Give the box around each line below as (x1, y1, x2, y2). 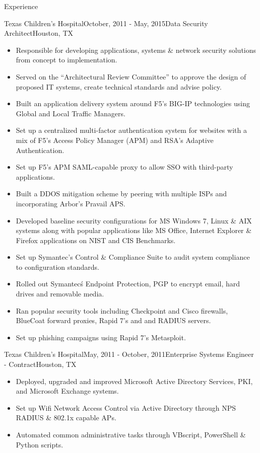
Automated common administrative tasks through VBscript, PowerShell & (16, 429, 246, 439)
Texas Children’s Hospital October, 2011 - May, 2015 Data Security (4, 18, 208, 28)
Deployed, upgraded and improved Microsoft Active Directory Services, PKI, (16, 375, 253, 386)
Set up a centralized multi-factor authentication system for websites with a (16, 125, 247, 135)
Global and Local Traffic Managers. (16, 108, 125, 118)
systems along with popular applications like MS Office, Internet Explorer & (16, 225, 252, 236)
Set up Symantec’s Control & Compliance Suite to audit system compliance (16, 252, 250, 262)
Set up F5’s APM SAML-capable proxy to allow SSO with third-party (16, 162, 233, 172)
